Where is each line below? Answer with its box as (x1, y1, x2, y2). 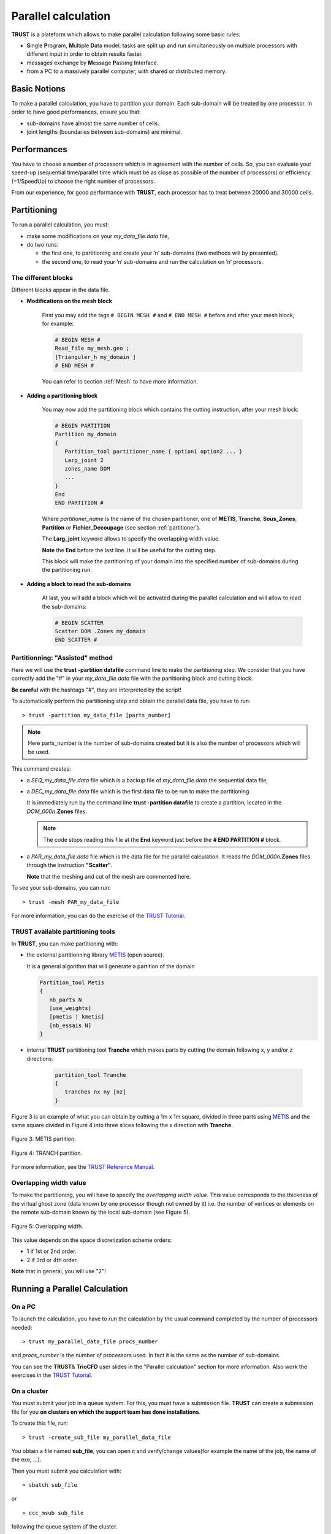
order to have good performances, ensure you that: (11, 108, 141, 116)
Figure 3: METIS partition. (11, 1135, 76, 1143)
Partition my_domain (55, 431, 116, 438)
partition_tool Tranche (55, 1071, 127, 1078)
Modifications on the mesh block (26, 298, 113, 305)
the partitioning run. (42, 566, 92, 574)
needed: (11, 1324, 32, 1331)
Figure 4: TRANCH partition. (11, 1149, 83, 1157)
